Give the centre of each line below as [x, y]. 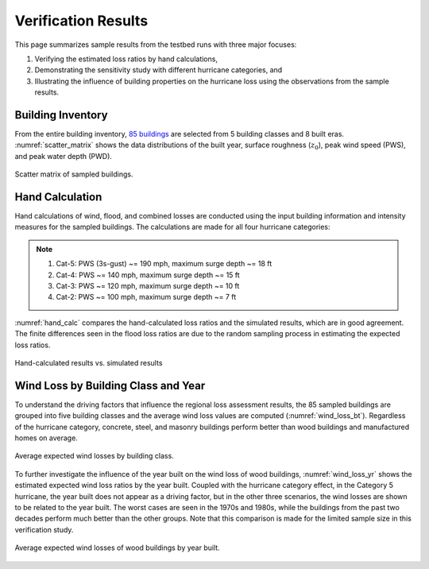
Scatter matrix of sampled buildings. [74, 174]
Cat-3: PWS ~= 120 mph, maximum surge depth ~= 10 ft [148, 286]
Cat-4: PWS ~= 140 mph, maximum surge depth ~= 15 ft [148, 275]
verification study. [44, 529]
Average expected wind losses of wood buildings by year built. [117, 548]
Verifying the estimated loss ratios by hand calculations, [126, 59]
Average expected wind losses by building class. [94, 456]
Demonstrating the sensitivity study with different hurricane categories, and [158, 70]
